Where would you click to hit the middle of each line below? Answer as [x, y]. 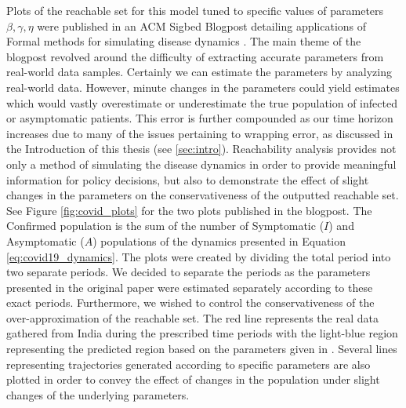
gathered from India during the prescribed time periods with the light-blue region [202, 333]
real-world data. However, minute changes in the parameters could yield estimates [203, 87]
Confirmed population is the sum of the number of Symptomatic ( [165, 226]
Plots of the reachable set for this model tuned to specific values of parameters [195, 10]
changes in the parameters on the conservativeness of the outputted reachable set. [203, 195]
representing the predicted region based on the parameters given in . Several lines [202, 349]
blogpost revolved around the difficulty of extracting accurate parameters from [195, 56]
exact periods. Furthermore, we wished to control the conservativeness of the [190, 302]
